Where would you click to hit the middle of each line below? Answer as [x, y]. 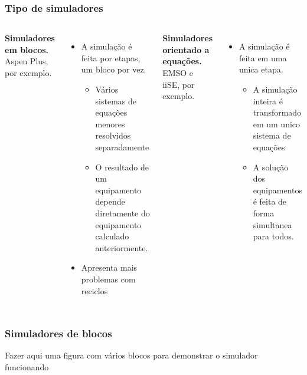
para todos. [273, 236]
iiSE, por [179, 84]
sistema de [272, 135]
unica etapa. [261, 69]
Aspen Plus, [27, 61]
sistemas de [116, 101]
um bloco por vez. [114, 69]
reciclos [94, 290]
